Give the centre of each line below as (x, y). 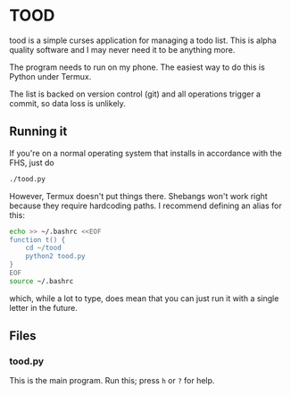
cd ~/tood (44, 248)
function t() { (37, 240)
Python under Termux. (50, 76)
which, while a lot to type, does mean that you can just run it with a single (144, 298)
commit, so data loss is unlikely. (68, 103)
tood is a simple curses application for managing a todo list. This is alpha (143, 40)
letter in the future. (44, 307)
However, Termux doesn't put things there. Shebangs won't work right (138, 196)
